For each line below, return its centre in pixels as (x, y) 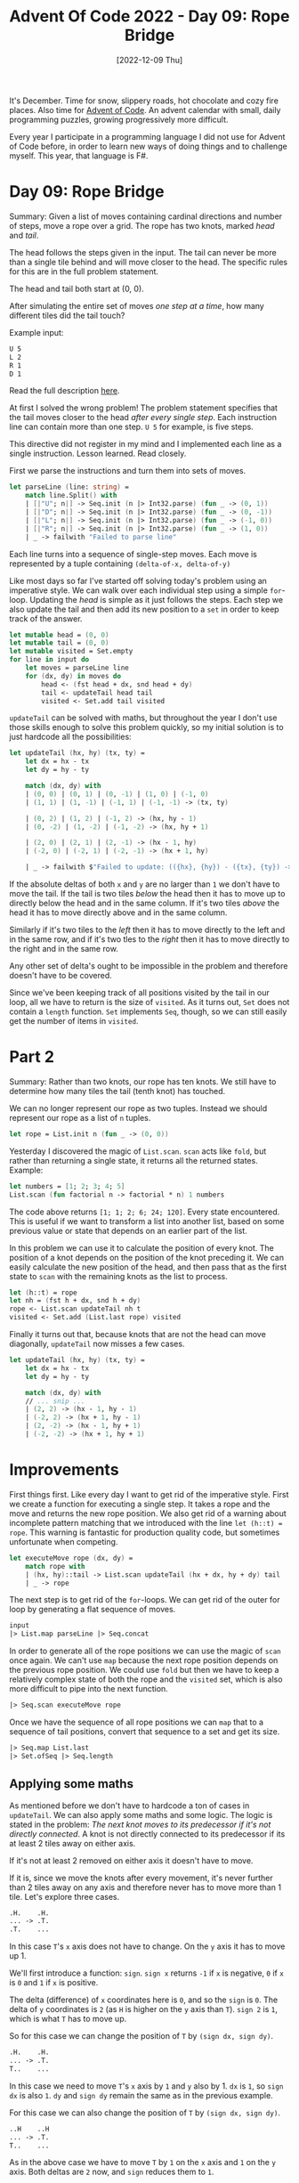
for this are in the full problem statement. (84, 271)
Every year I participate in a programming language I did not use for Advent (147, 136)
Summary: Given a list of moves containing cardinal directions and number (146, 216)
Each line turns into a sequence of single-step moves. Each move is (133, 554)
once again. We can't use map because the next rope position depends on (144, 1660)
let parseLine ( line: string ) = (69, 487)
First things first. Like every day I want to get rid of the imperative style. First (149, 1494)
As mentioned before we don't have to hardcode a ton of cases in (129, 1806)
